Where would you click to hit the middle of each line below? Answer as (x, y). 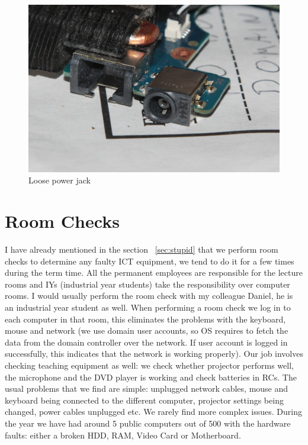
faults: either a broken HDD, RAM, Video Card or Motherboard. (123, 435)
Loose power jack (60, 180)
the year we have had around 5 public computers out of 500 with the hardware (148, 423)
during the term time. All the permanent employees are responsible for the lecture (154, 273)
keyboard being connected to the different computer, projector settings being (144, 400)
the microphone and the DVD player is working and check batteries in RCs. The (151, 377)
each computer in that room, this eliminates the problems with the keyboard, (145, 319)
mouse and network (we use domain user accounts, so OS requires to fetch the (147, 330)
